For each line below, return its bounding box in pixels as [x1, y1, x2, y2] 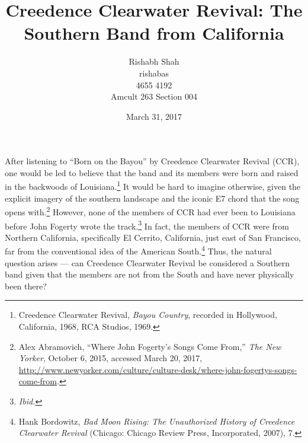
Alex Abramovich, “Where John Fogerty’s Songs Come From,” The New [18, 340, 281, 352]
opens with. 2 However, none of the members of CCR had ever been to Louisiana [5, 204, 296, 218]
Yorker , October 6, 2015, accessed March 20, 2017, [18, 352, 203, 364]
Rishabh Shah [129, 55, 179, 68]
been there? [5, 279, 47, 292]
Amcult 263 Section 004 [111, 90, 197, 103]
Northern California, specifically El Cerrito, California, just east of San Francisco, [5, 231, 301, 243]
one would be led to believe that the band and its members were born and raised [5, 166, 299, 179]
